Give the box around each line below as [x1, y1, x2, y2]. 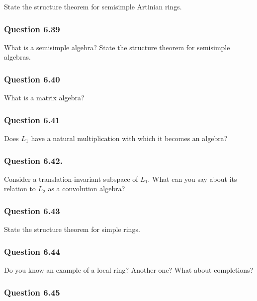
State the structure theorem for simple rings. [4, 224, 140, 234]
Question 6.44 [4, 245, 60, 257]
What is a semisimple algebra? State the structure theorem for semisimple [4, 42, 230, 52]
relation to [4, 183, 36, 194]
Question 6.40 [4, 73, 60, 85]
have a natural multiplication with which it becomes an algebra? [31, 133, 228, 144]
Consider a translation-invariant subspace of [4, 173, 138, 184]
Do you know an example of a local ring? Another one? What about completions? [4, 265, 254, 275]
